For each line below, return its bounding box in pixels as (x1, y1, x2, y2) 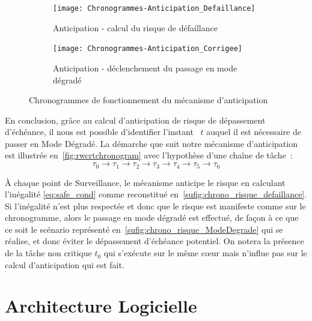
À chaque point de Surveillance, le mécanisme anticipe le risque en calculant (5, 176, 286, 188)
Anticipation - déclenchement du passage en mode (53, 61, 237, 74)
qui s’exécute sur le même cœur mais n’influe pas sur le (103, 247, 307, 259)
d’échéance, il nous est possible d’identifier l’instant (5, 125, 194, 138)
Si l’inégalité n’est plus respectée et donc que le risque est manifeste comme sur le (5, 199, 306, 212)
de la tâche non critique (5, 247, 92, 259)
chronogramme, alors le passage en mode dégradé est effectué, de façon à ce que (5, 211, 299, 224)
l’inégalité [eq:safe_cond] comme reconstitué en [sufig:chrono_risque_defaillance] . (5, 188, 307, 200)
